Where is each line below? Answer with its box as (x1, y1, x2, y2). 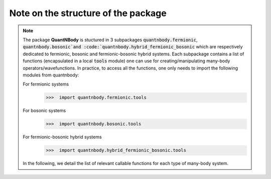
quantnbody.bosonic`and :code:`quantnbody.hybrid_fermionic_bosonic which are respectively (23, 44, 243, 50)
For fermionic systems (23, 81, 69, 87)
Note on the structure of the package (9, 8, 167, 19)
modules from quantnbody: (23, 72, 79, 78)
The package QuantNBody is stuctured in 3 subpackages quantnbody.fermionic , (23, 37, 198, 43)
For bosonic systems (23, 108, 66, 114)
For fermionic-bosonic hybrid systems (23, 134, 102, 140)
